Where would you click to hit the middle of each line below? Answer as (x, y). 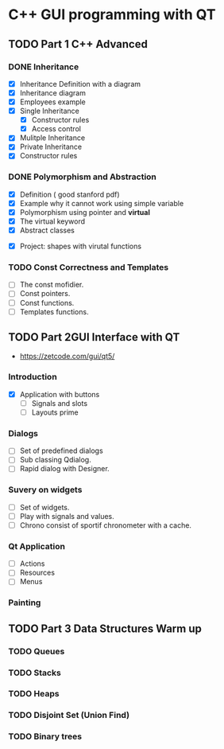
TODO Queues (37, 651)
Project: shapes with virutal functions (80, 246)
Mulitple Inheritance (52, 138)
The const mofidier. (52, 285)
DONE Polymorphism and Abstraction (83, 177)
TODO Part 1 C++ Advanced (78, 44)
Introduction (33, 377)
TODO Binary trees (45, 736)
